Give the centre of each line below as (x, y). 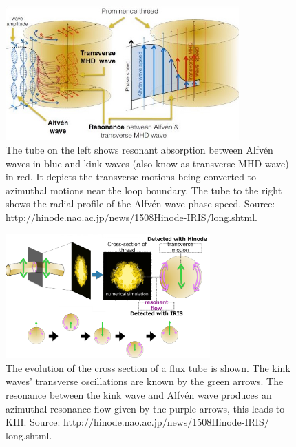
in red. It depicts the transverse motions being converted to (131, 177)
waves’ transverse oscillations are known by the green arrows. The (145, 381)
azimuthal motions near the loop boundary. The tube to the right (144, 190)
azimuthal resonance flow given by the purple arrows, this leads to (145, 408)
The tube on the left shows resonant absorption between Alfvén (139, 149)
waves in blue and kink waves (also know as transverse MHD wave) (147, 163)
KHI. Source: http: (45, 422)
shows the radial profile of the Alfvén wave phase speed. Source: (140, 204)
